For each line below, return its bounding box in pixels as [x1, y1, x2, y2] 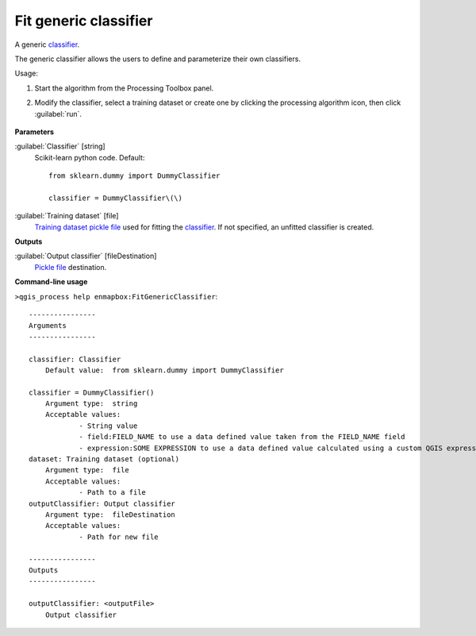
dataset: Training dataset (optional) [29, 455, 180, 464]
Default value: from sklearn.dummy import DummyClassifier [44, 365, 285, 375]
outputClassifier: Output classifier [29, 499, 176, 508]
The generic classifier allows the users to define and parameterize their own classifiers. [14, 54, 301, 64]
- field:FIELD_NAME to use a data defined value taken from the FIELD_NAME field [79, 433, 405, 441]
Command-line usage [14, 277, 88, 287]
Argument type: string [44, 399, 138, 408]
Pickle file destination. [34, 262, 107, 272]
